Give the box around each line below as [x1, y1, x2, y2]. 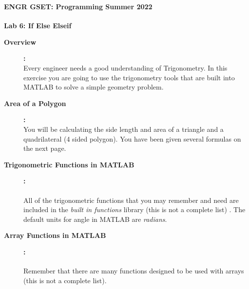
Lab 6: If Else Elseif [4, 20, 72, 31]
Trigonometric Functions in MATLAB [4, 159, 134, 169]
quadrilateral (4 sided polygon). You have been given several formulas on [23, 133, 241, 144]
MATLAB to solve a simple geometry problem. [23, 82, 164, 92]
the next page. [23, 143, 66, 153]
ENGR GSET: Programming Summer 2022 [4, 1, 153, 11]
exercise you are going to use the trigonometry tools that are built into [23, 72, 235, 82]
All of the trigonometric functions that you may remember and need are [23, 195, 239, 205]
